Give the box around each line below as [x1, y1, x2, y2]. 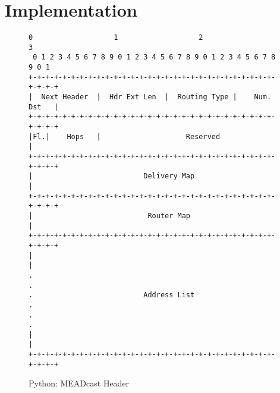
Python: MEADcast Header [29, 377, 130, 389]
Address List [143, 291, 195, 300]
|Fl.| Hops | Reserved [29, 132, 221, 141]
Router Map [147, 211, 191, 220]
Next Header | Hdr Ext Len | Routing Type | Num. [41, 93, 272, 102]
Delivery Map [143, 172, 195, 181]
